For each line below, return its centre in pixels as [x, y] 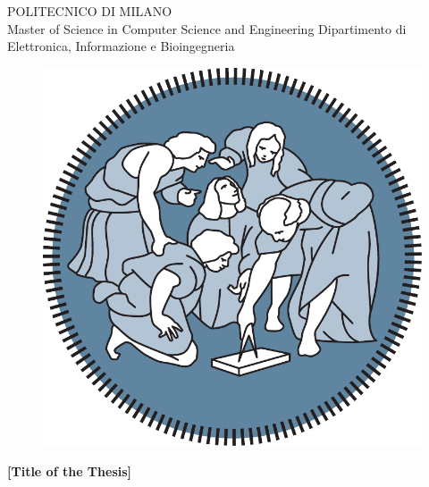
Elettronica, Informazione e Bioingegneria [121, 46]
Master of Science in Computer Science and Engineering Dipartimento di [207, 28]
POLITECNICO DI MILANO [90, 11]
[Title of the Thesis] [70, 470]
